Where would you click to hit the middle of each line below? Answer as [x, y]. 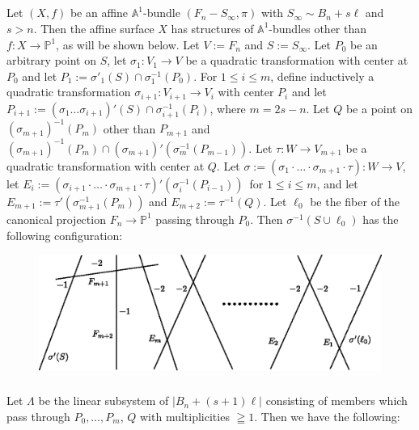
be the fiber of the [355, 201]
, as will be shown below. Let [128, 44]
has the [381, 219]
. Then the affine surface [94, 28]
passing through [195, 219]
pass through [38, 416]
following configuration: [65, 235]
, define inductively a [322, 76]
